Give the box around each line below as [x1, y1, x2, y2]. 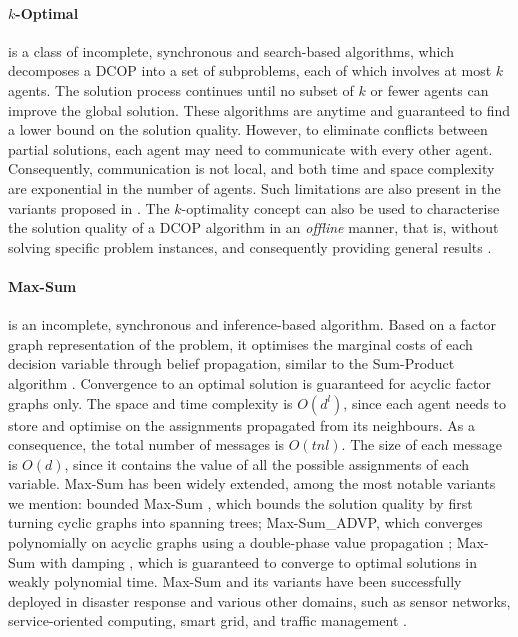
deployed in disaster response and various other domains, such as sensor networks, [8, 590, 511, 611]
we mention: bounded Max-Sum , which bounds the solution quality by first [8, 492, 473, 513]
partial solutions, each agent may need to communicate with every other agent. [8, 138, 493, 159]
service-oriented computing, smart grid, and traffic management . [8, 610, 407, 631]
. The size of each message [341, 434, 502, 455]
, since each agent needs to [343, 392, 507, 413]
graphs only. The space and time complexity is [8, 392, 293, 413]
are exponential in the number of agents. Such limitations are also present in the [8, 177, 501, 198]
